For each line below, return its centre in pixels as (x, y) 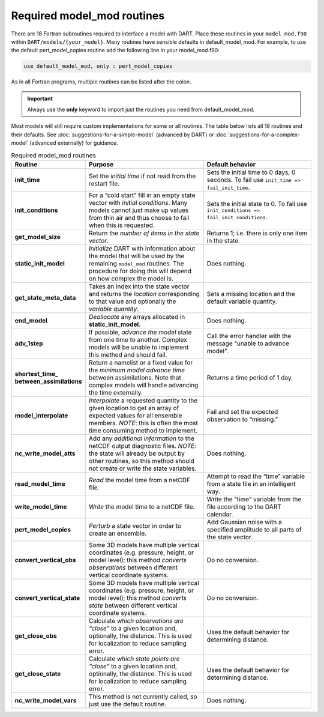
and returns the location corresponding (145, 294)
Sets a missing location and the (251, 294)
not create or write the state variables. (143, 468)
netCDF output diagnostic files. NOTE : (143, 446)
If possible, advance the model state (140, 332)
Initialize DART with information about (142, 249)
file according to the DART (244, 507)
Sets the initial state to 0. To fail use (257, 204)
